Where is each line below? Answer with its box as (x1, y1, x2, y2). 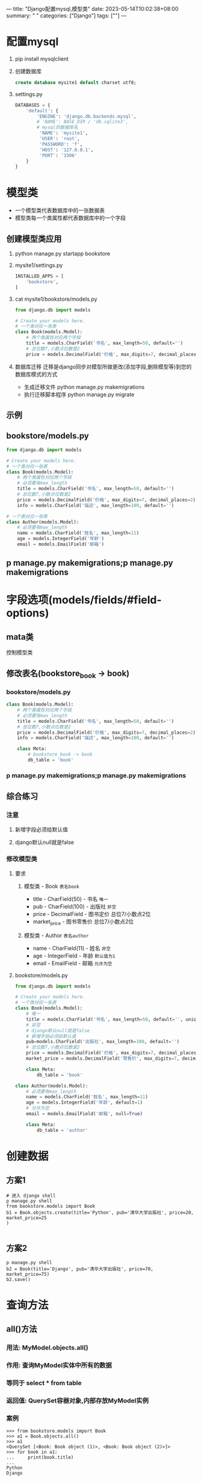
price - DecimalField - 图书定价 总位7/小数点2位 (32, 910, 151, 917)
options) (6, 606, 49, 620)
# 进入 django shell (6, 1193, 56, 1199)
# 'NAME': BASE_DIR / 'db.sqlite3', (37, 119, 129, 125)
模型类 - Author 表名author (23, 932, 89, 939)
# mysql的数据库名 (37, 125, 78, 131)
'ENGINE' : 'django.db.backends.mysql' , (37, 113, 136, 119)
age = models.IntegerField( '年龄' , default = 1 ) (26, 1099, 143, 1105)
